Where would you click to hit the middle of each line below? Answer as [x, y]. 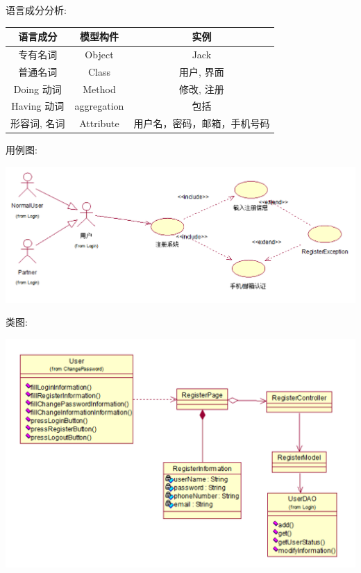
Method [99, 89]
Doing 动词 [37, 89]
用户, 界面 [202, 71]
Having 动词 [38, 106]
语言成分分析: [36, 10]
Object [99, 54]
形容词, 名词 [38, 123]
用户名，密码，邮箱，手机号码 [202, 123]
